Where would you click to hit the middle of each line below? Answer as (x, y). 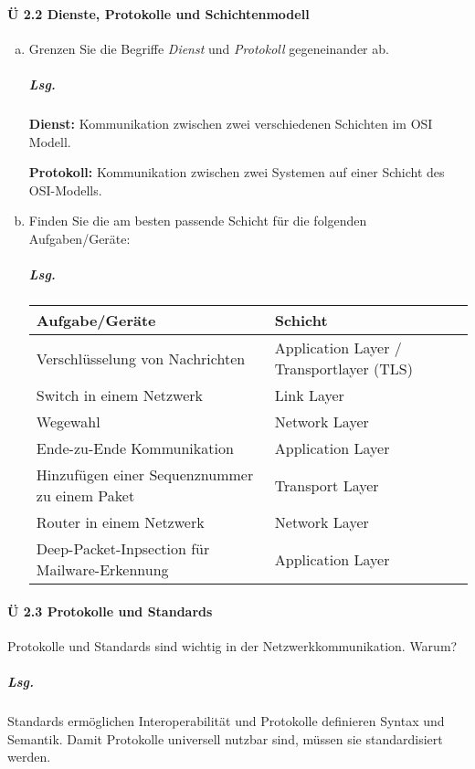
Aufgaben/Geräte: (79, 238)
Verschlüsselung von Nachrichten (141, 358)
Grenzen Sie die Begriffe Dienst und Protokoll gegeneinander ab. (209, 48)
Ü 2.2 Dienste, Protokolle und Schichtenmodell (158, 13)
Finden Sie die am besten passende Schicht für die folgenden (198, 221)
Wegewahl (68, 422)
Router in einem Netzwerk (120, 522)
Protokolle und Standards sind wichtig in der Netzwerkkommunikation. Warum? (232, 645)
